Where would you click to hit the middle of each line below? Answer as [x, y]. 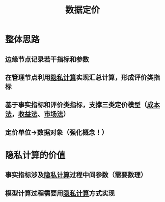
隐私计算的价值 [35, 155]
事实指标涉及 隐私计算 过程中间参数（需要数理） [76, 175]
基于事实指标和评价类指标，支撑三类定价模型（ [76, 105]
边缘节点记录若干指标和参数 [47, 59]
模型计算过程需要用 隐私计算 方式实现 [60, 193]
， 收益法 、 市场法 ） [41, 114]
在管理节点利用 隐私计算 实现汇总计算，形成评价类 [79, 77]
